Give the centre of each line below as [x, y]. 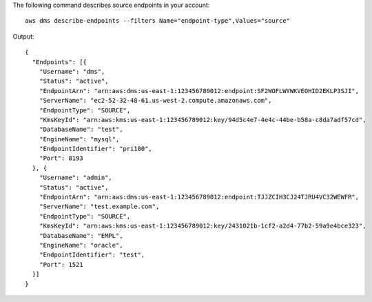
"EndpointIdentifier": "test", [92, 255]
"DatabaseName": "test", [81, 130]
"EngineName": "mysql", [79, 139]
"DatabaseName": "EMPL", [81, 235]
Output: [23, 36]
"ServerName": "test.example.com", [99, 207]
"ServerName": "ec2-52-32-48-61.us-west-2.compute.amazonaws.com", [155, 101]
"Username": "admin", [76, 178]
